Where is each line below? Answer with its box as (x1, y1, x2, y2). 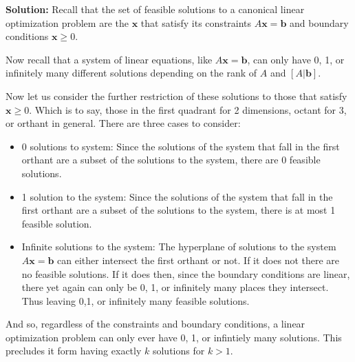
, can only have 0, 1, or (247, 52, 345, 66)
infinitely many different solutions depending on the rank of (6, 66, 257, 80)
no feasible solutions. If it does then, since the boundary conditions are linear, (21, 266, 350, 281)
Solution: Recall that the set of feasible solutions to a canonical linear (6, 2, 305, 16)
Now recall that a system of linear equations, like (6, 52, 213, 66)
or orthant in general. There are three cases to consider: (6, 116, 241, 130)
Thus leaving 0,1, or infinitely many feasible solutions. (21, 293, 250, 308)
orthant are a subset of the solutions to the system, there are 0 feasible (21, 152, 321, 167)
